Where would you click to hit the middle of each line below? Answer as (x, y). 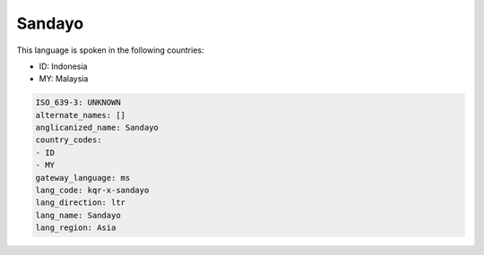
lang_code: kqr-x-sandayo (92, 191)
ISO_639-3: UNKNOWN (78, 102)
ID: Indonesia (63, 66)
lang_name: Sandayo (78, 215)
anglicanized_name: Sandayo (97, 128)
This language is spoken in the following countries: (110, 50)
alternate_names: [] (80, 115)
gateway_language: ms (83, 178)
